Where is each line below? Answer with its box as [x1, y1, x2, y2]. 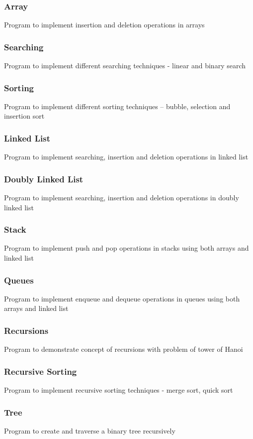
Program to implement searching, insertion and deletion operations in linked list [4, 151, 249, 162]
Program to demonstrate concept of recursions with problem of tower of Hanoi [4, 344, 243, 354]
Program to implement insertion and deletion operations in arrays [4, 19, 205, 30]
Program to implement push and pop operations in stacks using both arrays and [4, 243, 249, 253]
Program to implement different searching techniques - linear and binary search [4, 60, 246, 71]
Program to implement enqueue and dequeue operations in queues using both [4, 293, 240, 303]
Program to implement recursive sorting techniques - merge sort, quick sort [4, 385, 233, 395]
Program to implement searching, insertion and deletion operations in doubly [4, 192, 239, 203]
